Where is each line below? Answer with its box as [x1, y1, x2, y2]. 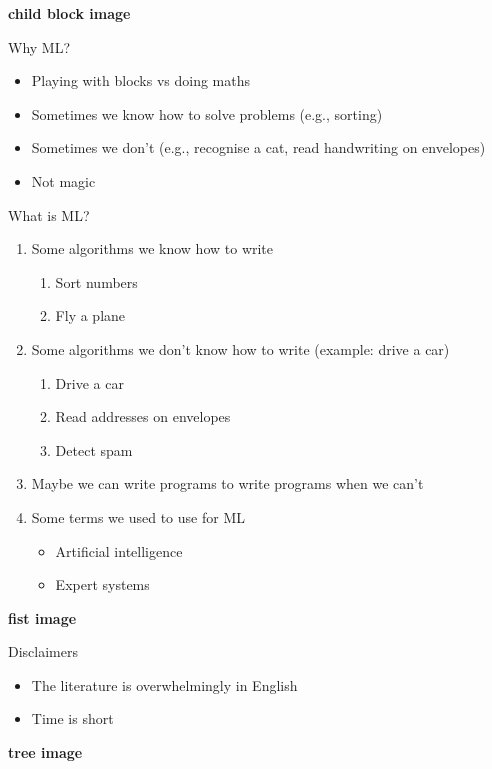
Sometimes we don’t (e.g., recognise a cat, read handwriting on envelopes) [31, 137, 486, 158]
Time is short [31, 708, 114, 729]
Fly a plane [55, 305, 126, 326]
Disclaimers [8, 641, 78, 662]
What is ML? [8, 204, 90, 225]
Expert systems [55, 574, 150, 595]
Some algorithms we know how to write [31, 238, 274, 259]
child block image [8, 3, 131, 23]
